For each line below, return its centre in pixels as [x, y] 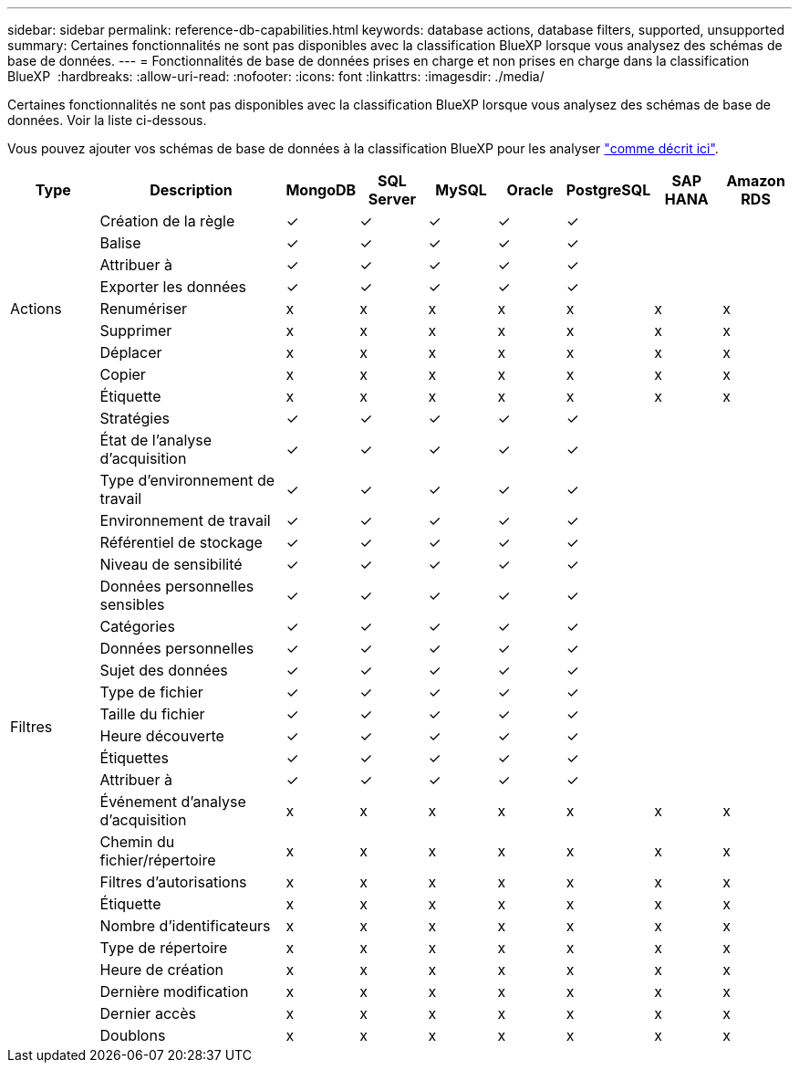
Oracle [530, 190]
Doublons [133, 1035]
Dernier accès [148, 1013]
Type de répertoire [164, 948]
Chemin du [137, 842]
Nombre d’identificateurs [185, 926]
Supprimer [136, 330]
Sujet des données [164, 670]
